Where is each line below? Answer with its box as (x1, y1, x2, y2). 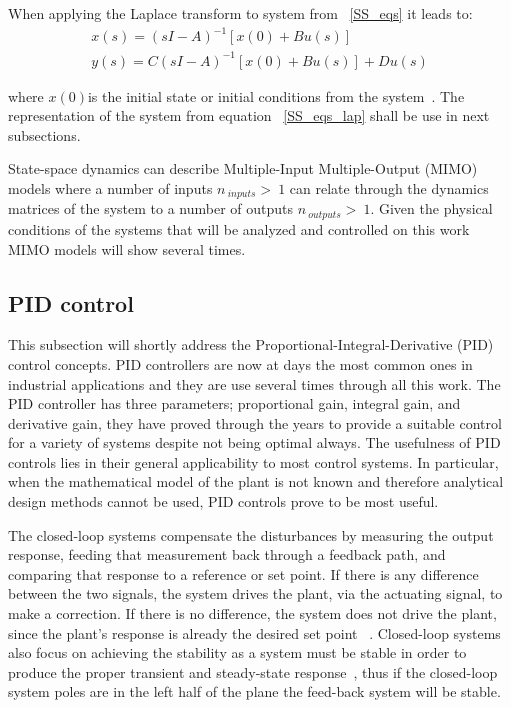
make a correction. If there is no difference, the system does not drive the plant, (8, 603, 497, 624)
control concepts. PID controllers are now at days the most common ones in (8, 353, 473, 374)
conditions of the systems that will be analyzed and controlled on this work (8, 218, 470, 239)
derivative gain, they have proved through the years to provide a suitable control (8, 412, 502, 433)
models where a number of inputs (8, 178, 213, 199)
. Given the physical (370, 198, 493, 219)
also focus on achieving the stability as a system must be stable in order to (8, 642, 467, 663)
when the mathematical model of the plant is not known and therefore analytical (8, 471, 504, 492)
